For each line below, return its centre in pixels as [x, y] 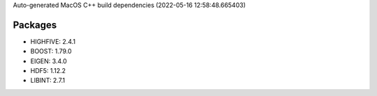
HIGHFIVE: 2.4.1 [53, 41]
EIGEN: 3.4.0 [49, 61]
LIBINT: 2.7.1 [48, 81]
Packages [35, 25]
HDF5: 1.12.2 [48, 71]
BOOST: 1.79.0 [51, 51]
